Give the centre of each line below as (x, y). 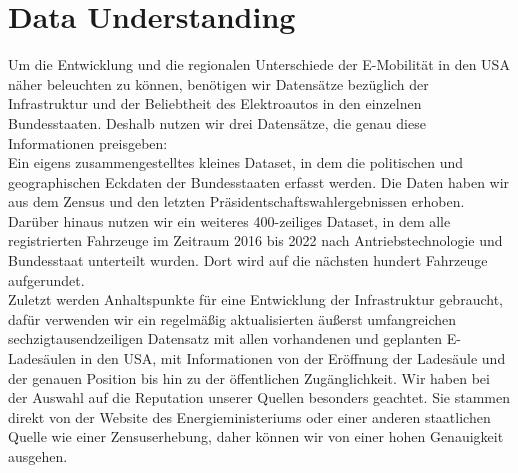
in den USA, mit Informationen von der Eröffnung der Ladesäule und (293, 358)
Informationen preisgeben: (88, 142)
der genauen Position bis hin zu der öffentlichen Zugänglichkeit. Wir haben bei (249, 377)
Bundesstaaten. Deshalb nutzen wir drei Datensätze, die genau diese (217, 122)
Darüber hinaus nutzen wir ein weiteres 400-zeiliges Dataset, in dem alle (229, 220)
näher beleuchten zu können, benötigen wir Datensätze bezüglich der (218, 83)
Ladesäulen (42, 358)
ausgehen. (38, 456)
